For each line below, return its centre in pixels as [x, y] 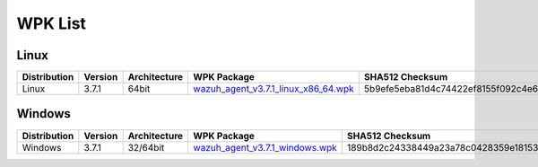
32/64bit [146, 147]
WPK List [52, 23]
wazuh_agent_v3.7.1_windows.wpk [265, 147]
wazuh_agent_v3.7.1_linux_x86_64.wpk [273, 89]
